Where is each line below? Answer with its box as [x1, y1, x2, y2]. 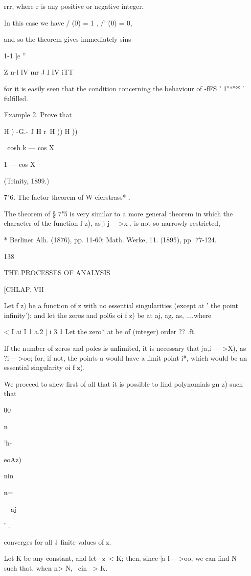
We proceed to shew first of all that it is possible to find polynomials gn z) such [4, 378, 243, 389]
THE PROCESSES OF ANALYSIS [4, 267, 111, 278]
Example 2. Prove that [4, 109, 72, 120]
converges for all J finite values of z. [4, 536, 111, 547]
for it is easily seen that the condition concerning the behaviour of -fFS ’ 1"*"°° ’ [4, 83, 245, 93]
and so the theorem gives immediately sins [4, 34, 131, 44]
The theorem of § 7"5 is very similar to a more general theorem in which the [4, 208, 233, 218]
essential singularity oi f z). [4, 362, 85, 372]
